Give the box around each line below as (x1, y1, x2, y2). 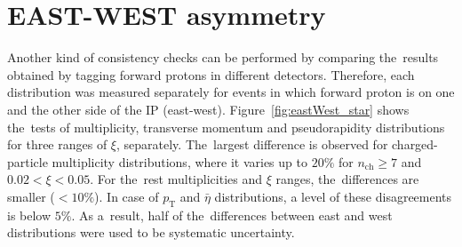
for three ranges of (7, 135, 108, 154)
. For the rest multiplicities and (90, 170, 262, 188)
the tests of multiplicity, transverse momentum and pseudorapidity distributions (7, 117, 445, 136)
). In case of (94, 187, 159, 205)
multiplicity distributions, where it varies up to (52, 152, 307, 171)
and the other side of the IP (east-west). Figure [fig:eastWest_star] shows (7, 100, 410, 118)
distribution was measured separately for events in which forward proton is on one (7, 83, 455, 101)
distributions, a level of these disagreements (214, 187, 452, 205)
